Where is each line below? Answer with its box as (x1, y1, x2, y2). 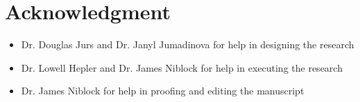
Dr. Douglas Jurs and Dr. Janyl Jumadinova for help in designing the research (21, 37, 354, 52)
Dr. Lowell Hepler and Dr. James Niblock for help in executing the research (21, 60, 343, 74)
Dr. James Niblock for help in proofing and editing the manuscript (21, 83, 305, 98)
